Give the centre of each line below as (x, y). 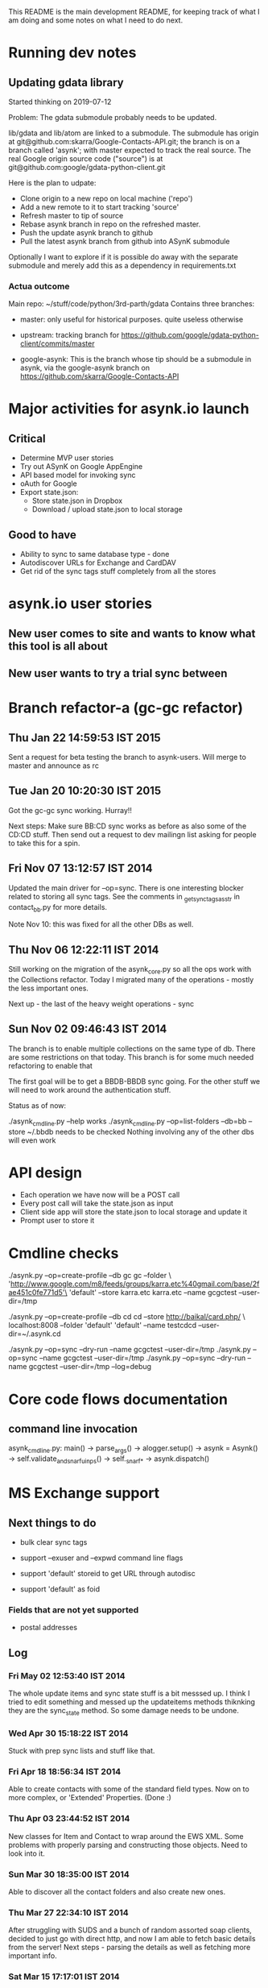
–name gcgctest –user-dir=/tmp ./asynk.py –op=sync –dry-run (142, 1358)
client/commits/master (57, 344)
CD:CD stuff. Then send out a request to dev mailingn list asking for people (132, 834)
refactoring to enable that (50, 1065)
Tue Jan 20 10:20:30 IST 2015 (85, 791)
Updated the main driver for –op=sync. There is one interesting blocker (126, 888)
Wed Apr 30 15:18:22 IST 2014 (68, 1733)
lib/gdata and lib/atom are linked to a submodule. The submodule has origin (134, 133)
